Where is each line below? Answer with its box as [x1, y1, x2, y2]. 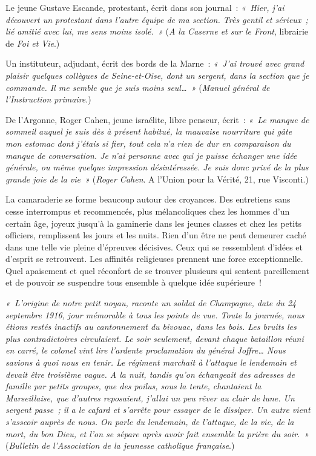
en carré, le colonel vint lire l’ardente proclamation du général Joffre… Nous [5, 344, 286, 357]
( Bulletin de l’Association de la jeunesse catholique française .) [5, 439, 235, 452]
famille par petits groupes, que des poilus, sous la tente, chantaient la [5, 380, 262, 392]
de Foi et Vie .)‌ [5, 36, 60, 49]
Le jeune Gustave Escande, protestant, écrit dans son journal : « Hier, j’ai [5, 1, 285, 13]
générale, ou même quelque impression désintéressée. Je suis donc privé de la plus [5, 161, 309, 173]
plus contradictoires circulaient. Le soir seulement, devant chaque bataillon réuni [5, 332, 304, 344]
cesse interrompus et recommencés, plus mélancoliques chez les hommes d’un [5, 204, 290, 217]
